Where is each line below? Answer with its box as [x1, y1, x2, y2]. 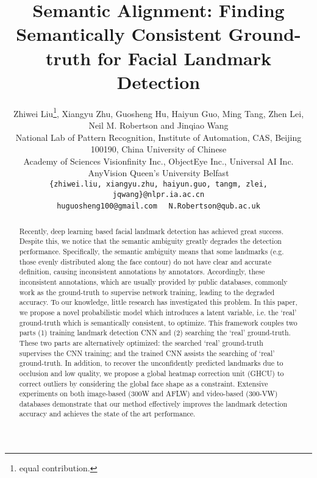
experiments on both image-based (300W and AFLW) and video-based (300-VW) [19, 388, 278, 399]
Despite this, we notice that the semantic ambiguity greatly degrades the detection [19, 236, 282, 246]
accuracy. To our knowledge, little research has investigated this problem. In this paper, [19, 297, 297, 307]
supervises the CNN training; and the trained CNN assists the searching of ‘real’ [19, 348, 275, 358]
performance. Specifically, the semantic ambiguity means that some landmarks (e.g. [19, 246, 284, 256]
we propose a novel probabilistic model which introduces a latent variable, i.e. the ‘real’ [19, 307, 297, 317]
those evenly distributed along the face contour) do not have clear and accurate [19, 256, 271, 266]
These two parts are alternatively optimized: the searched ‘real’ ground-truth [19, 337, 263, 348]
